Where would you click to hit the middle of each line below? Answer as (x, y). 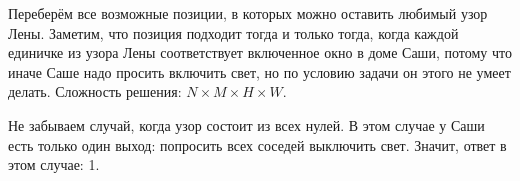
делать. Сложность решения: (95, 91)
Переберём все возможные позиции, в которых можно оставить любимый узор (248, 13)
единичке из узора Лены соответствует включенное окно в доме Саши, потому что (260, 52)
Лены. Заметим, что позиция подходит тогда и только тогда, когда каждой (233, 32)
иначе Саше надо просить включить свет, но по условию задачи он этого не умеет (259, 71)
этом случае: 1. (54, 164)
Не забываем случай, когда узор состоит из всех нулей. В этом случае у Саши (246, 124)
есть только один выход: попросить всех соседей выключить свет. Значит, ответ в (257, 144)
